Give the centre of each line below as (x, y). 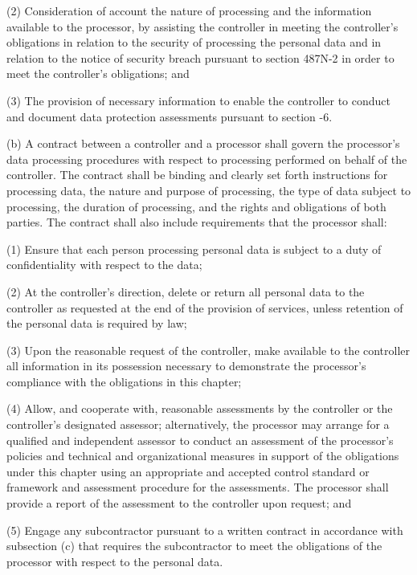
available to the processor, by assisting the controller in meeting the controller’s (202, 26)
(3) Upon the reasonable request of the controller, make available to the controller (208, 350)
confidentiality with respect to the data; (104, 265)
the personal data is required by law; (97, 323)
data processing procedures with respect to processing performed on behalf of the (207, 159)
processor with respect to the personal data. (115, 561)
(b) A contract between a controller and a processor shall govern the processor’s (203, 143)
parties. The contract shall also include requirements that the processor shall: (197, 222)
